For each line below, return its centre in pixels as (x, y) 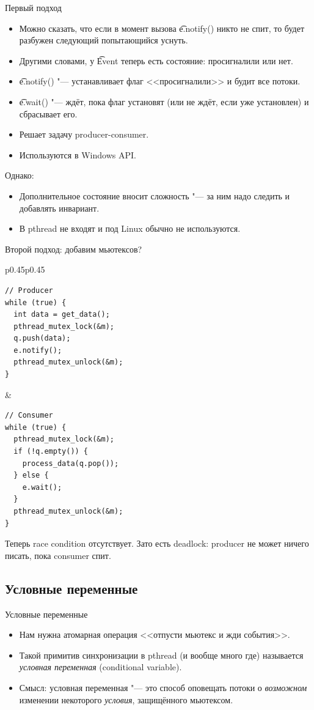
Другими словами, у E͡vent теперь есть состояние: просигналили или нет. (156, 60)
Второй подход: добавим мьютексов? (74, 249)
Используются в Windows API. (78, 154)
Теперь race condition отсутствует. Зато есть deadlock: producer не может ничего (157, 543)
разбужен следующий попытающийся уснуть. (104, 40)
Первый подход (33, 7)
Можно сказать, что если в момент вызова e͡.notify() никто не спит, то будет (162, 28)
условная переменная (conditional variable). (100, 667)
